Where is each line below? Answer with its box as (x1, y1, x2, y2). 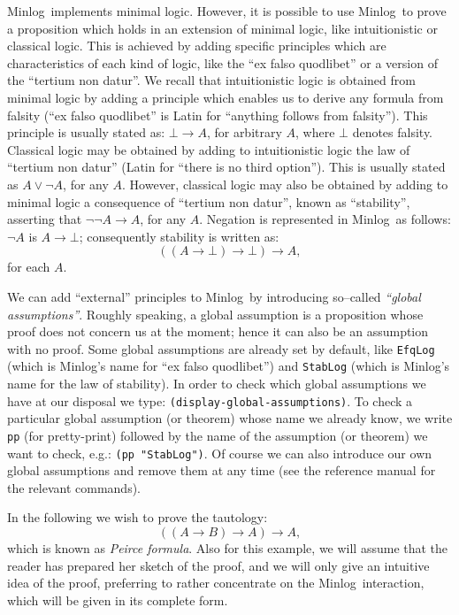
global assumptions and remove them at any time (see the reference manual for (7, 461, 436, 480)
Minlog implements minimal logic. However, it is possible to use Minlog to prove (7, 2, 447, 19)
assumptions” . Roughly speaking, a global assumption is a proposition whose (7, 304, 424, 323)
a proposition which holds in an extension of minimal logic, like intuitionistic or (7, 19, 438, 37)
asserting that (7, 210, 82, 228)
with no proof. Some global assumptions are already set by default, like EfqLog (7, 339, 435, 357)
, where (295, 123, 335, 142)
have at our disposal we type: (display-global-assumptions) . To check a (7, 391, 413, 410)
